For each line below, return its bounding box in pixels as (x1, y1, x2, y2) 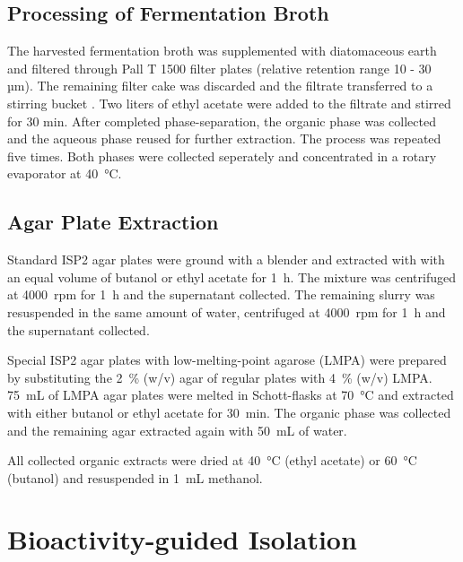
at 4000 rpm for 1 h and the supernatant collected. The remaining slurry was (7, 285, 435, 304)
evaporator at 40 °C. (7, 164, 122, 183)
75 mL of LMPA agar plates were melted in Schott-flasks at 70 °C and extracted (7, 385, 454, 404)
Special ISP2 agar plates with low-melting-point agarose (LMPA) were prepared (7, 350, 447, 369)
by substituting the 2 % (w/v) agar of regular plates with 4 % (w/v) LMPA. (7, 367, 432, 386)
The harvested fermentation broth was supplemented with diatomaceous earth (7, 41, 437, 60)
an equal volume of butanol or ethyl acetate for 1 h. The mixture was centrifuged (7, 267, 456, 286)
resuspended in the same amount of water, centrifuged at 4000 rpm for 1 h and (7, 302, 446, 321)
